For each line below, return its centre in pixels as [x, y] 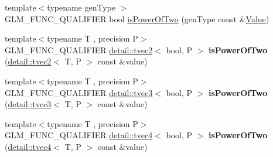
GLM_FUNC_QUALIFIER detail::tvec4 [79, 135]
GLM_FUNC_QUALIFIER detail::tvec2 [79, 50]
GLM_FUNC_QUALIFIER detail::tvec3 [79, 92]
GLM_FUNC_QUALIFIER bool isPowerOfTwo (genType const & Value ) [137, 18]
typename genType [81, 7]
